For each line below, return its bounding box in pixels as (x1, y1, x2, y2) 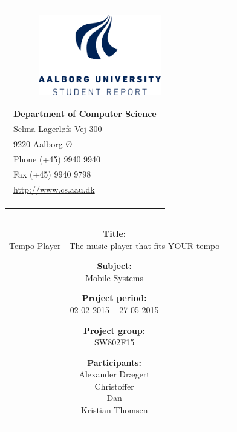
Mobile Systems (85, 271, 144, 284)
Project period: (82, 291, 147, 304)
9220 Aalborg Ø (13, 138, 73, 150)
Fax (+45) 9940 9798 (13, 167, 91, 180)
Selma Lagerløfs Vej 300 (13, 122, 102, 135)
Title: (103, 227, 126, 239)
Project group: (83, 324, 146, 336)
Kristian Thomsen (80, 404, 148, 416)
